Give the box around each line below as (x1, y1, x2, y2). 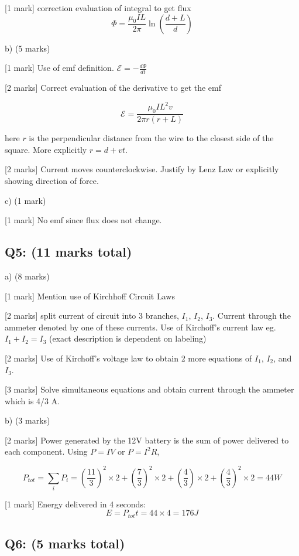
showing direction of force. (5, 174, 99, 186)
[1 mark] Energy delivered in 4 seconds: (5, 497, 146, 510)
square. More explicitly (5, 143, 87, 155)
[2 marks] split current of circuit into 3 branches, (5, 309, 179, 322)
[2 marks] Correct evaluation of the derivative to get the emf (5, 81, 222, 94)
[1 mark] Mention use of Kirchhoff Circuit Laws (5, 289, 175, 302)
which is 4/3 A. (5, 394, 60, 407)
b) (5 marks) (5, 42, 50, 54)
